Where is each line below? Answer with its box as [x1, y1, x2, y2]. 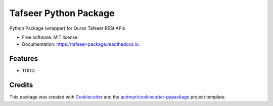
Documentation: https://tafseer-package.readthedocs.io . [22, 41, 140, 47]
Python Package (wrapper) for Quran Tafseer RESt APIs [9, 25, 125, 31]
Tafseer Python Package [9, 8, 115, 19]
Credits [9, 81, 33, 89]
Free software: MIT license [22, 34, 78, 40]
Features [9, 54, 38, 63]
